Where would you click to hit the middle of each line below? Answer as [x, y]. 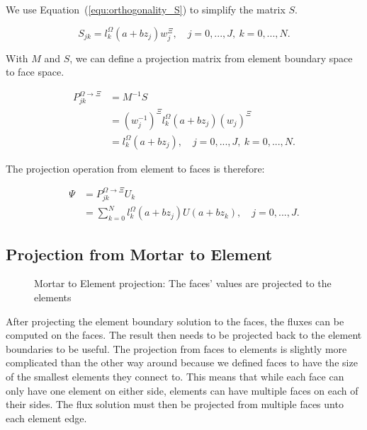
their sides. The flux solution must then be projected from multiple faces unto [175, 404]
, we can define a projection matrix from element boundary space [211, 58]
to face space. [35, 72]
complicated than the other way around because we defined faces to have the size [182, 362]
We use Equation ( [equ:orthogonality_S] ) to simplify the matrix [146, 9]
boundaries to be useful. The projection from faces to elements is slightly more [176, 348]
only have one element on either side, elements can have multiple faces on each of [182, 390]
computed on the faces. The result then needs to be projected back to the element [184, 335]
